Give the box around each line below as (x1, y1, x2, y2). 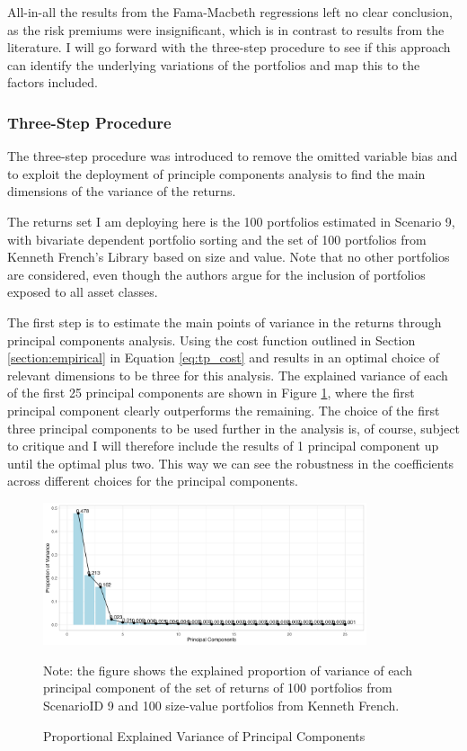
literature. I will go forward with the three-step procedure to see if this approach (7, 38, 451, 57)
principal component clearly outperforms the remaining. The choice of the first (7, 400, 440, 419)
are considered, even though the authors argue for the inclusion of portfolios (7, 264, 426, 283)
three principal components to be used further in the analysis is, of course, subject (7, 418, 460, 437)
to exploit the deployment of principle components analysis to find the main (7, 164, 426, 183)
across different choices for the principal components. (7, 471, 299, 490)
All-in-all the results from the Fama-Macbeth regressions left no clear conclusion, (7, 3, 453, 21)
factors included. (7, 73, 98, 92)
